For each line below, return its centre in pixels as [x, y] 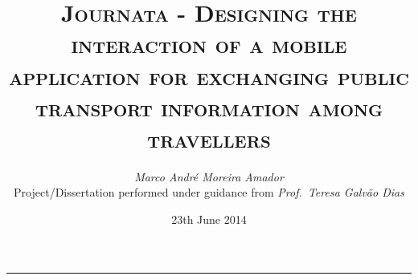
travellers [209, 138]
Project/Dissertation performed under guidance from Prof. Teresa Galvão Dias [209, 192]
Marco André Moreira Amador [209, 176]
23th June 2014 [209, 219]
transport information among [209, 106]
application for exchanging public [209, 75]
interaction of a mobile [209, 44]
